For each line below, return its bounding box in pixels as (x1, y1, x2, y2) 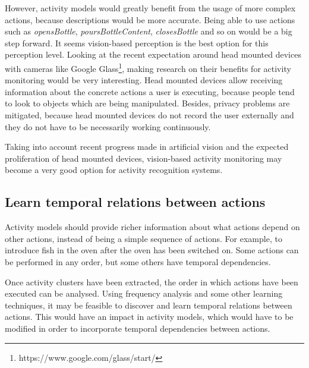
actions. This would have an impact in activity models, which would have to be (5, 310, 294, 323)
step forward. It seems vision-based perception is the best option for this (5, 36, 269, 49)
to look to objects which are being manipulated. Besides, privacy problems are (5, 97, 290, 109)
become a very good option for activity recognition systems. (5, 163, 223, 176)
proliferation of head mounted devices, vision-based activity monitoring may (5, 152, 282, 164)
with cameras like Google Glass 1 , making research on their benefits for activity (5, 60, 291, 74)
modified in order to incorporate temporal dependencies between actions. (5, 322, 270, 334)
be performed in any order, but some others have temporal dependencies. (5, 255, 271, 268)
